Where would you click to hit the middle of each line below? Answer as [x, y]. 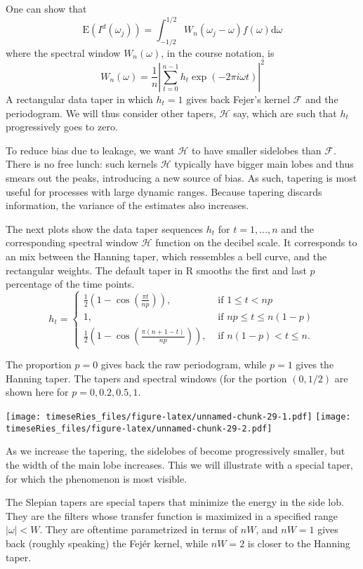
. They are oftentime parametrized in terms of [139, 529]
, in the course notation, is [218, 52]
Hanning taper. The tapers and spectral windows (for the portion [146, 378]
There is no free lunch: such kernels [82, 164]
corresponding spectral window [72, 242]
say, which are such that [285, 113]
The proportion [39, 364]
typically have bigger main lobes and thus [264, 164]
